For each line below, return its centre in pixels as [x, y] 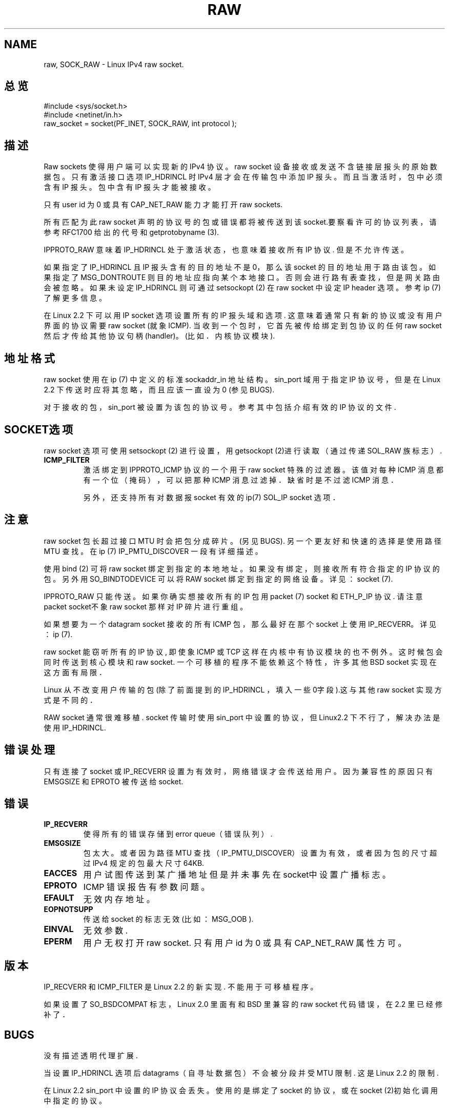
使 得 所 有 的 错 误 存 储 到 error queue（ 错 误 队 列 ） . [178, 834]
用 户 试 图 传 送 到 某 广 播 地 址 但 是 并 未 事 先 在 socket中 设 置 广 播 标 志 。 [237, 874]
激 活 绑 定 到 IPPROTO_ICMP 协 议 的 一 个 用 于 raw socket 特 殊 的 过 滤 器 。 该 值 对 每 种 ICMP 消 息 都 [263, 469]
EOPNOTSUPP [68, 909]
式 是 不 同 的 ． [70, 700]
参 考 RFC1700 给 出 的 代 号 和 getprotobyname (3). [131, 232]
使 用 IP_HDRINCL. [75, 727]
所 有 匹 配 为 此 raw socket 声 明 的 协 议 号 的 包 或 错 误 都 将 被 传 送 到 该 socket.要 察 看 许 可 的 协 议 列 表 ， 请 [240, 222]
